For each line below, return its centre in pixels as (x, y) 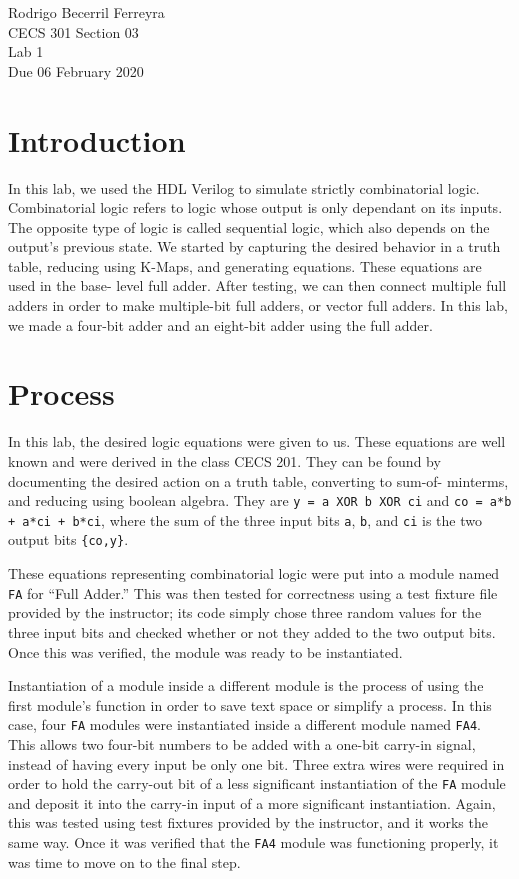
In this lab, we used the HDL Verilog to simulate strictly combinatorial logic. (244, 187)
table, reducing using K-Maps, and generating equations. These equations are (245, 265)
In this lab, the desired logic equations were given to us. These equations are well (257, 441)
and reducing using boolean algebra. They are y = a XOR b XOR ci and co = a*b (260, 500)
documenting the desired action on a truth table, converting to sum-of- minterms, (258, 480)
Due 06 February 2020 (76, 70)
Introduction (97, 139)
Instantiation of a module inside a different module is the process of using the (246, 685)
